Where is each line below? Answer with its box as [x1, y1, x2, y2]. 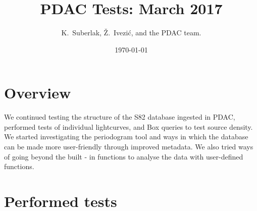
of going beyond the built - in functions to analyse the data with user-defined [4, 151, 243, 162]
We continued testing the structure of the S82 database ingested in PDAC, [4, 112, 235, 122]
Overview [4, 82, 71, 103]
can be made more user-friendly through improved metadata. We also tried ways [4, 141, 253, 152]
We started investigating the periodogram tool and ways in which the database [4, 131, 248, 142]
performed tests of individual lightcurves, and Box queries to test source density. [4, 121, 253, 132]
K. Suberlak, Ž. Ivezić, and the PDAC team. [61, 27, 201, 38]
